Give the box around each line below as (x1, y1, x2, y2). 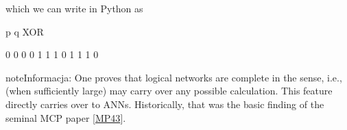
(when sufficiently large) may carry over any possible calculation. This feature (5, 83, 333, 98)
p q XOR (5, 24, 44, 38)
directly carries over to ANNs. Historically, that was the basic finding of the (5, 96, 324, 111)
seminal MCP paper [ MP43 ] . (5, 110, 126, 125)
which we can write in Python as (5, 1, 143, 15)
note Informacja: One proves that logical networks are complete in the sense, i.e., (5, 70, 342, 84)
